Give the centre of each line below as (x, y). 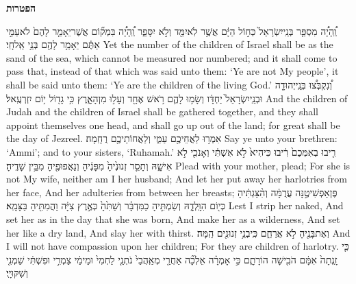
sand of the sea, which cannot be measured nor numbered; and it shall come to (172, 57)
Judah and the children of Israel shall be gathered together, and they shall (163, 111)
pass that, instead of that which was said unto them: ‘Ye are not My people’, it (173, 71)
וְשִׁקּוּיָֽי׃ (17, 273)
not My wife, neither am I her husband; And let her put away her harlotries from (177, 179)
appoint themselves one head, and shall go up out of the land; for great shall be (173, 125)
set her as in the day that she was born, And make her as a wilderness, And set (173, 218)
